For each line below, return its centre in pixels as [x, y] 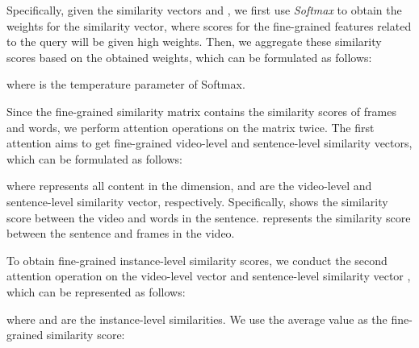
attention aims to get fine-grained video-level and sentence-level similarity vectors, [209, 143]
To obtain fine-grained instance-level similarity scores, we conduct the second [197, 260]
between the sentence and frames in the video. [121, 233]
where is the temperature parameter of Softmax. [126, 84]
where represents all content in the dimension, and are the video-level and [189, 186]
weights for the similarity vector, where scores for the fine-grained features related [209, 25]
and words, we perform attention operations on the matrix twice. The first [191, 127]
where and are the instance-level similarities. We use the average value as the [197, 319]
